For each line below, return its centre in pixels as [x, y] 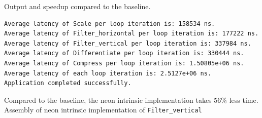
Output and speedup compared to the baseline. [77, 6]
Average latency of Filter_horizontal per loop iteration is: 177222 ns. [132, 34]
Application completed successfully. [68, 83]
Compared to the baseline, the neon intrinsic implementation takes [108, 100]
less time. [244, 100]
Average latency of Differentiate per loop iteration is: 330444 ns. [124, 53]
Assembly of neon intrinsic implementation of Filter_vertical [103, 110]
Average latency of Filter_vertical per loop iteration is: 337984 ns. [128, 43]
